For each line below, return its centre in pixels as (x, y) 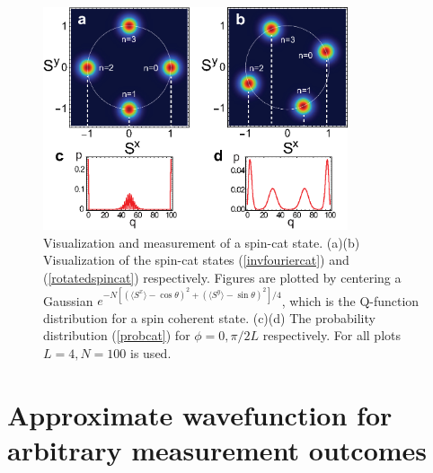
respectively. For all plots (331, 335)
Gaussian (68, 300)
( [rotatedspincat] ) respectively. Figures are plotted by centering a (222, 277)
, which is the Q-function (350, 300)
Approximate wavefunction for (200, 414)
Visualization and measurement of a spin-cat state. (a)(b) (202, 242)
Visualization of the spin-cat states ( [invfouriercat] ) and (196, 260)
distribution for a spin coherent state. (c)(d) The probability (209, 317)
